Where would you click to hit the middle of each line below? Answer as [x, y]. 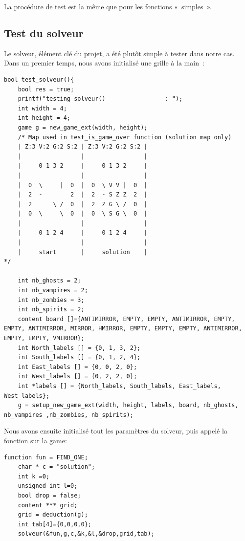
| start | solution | [83, 252]
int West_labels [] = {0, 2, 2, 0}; [78, 377]
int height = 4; [44, 118]
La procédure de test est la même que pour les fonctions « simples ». [108, 6]
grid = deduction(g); [53, 515]
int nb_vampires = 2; [53, 291]
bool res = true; [46, 89]
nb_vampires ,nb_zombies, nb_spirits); [69, 415]
